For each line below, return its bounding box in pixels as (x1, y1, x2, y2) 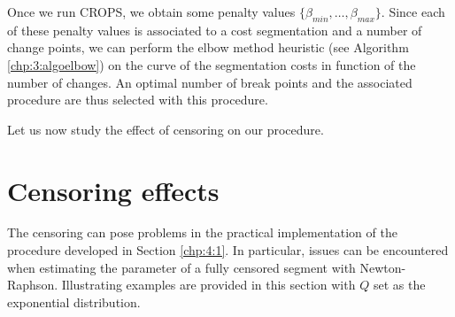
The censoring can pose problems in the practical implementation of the (7, 223, 397, 242)
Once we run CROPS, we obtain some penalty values (7, 3, 296, 20)
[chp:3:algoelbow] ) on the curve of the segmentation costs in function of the (7, 55, 416, 73)
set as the (373, 275, 426, 294)
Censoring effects (7, 172, 220, 208)
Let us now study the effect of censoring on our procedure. (7, 120, 324, 138)
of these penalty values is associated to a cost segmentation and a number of (7, 20, 422, 39)
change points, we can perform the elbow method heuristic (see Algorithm (7, 38, 409, 57)
